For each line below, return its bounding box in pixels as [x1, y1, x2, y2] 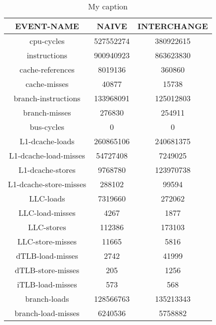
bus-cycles [30, 121, 65, 132]
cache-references [19, 64, 75, 75]
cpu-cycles [29, 35, 65, 46]
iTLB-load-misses [17, 279, 77, 290]
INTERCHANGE [137, 20, 208, 32]
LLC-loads [29, 193, 65, 204]
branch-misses [23, 107, 71, 118]
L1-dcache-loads [19, 135, 75, 147]
